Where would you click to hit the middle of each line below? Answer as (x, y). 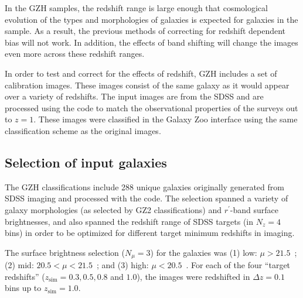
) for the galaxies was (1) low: (204, 252)
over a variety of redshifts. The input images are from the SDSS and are (134, 96)
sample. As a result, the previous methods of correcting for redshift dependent (145, 31)
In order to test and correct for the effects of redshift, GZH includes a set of (141, 73)
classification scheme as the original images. (83, 130)
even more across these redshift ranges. (75, 54)
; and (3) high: (123, 265)
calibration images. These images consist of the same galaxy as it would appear (147, 85)
